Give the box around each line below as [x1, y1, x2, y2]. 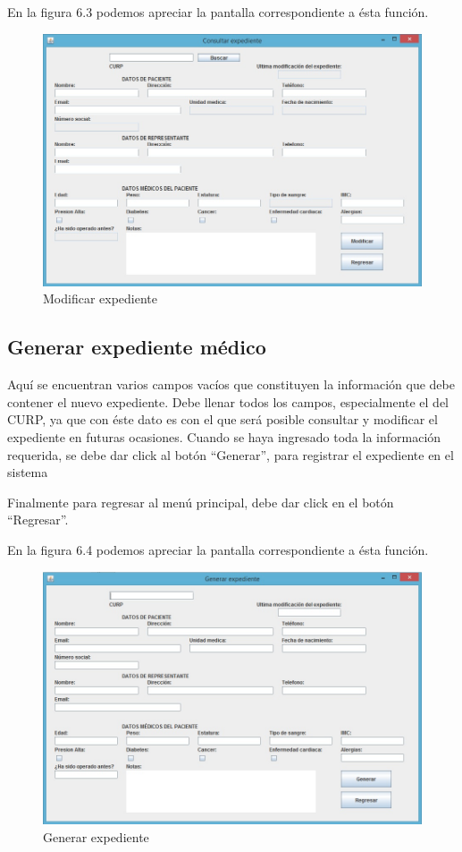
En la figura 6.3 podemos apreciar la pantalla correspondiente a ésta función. [7, 3, 429, 21]
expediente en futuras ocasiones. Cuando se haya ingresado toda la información [7, 427, 441, 446]
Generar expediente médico [7, 333, 266, 361]
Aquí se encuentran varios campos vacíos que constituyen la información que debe [7, 375, 455, 394]
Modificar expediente [43, 289, 158, 308]
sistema [7, 463, 48, 481]
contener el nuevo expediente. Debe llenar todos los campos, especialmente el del [7, 392, 449, 411]
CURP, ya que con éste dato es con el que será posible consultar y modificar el [7, 410, 438, 429]
